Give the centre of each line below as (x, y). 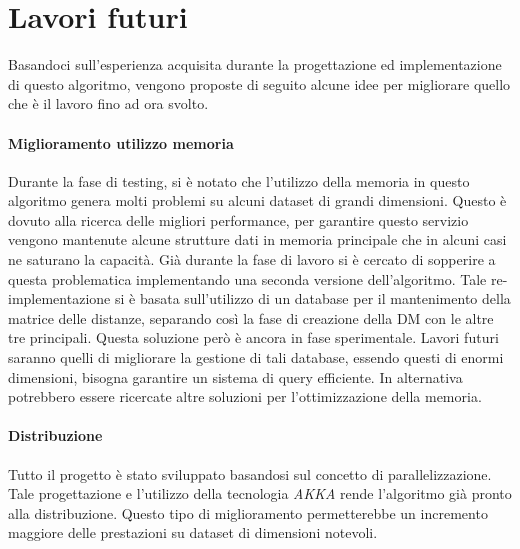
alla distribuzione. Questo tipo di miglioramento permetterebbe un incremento (248, 512)
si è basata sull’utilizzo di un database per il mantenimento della (312, 298)
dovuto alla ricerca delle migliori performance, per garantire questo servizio (238, 219)
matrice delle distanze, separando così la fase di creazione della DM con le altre (251, 317)
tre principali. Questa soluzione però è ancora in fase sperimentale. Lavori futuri (253, 337)
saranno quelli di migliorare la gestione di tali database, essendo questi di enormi (256, 357)
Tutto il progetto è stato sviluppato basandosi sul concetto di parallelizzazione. (250, 473)
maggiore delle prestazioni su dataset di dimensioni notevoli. (193, 532)
